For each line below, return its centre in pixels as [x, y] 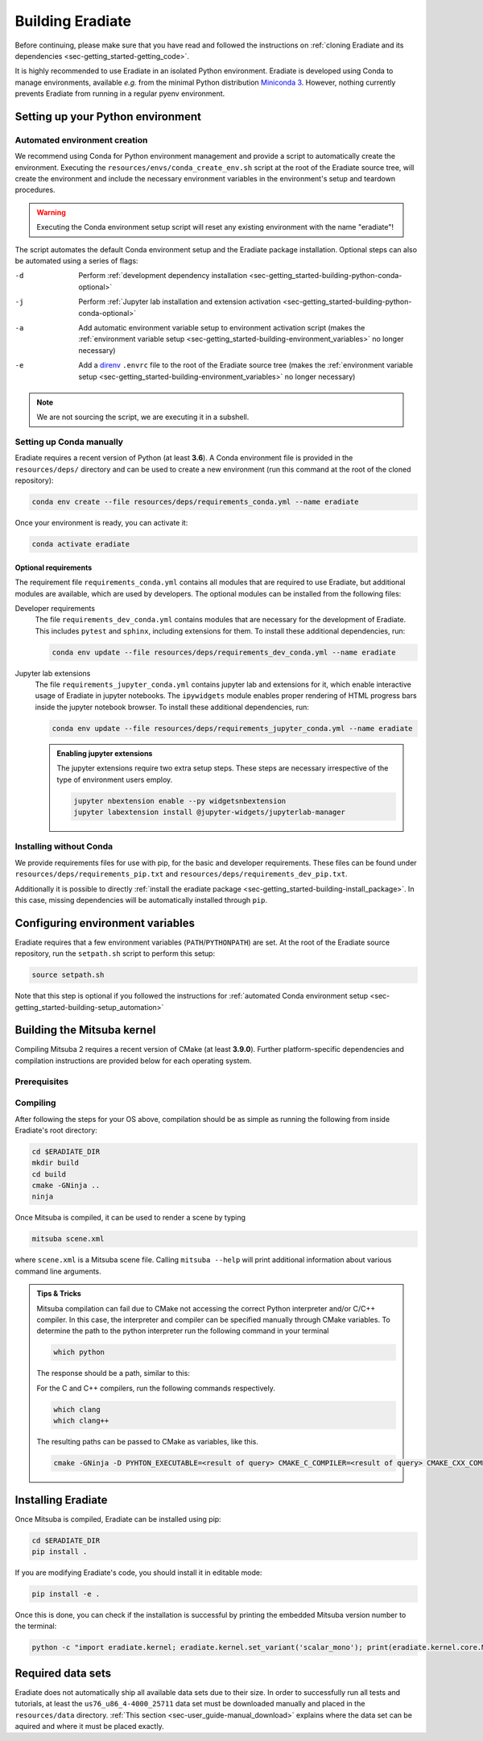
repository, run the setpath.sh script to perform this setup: [115, 954]
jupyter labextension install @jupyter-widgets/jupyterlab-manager [210, 812]
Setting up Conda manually [69, 442]
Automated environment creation [81, 139]
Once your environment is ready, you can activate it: [101, 523]
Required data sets [63, 1673]
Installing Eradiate [61, 1500]
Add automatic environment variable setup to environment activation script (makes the [222, 327]
